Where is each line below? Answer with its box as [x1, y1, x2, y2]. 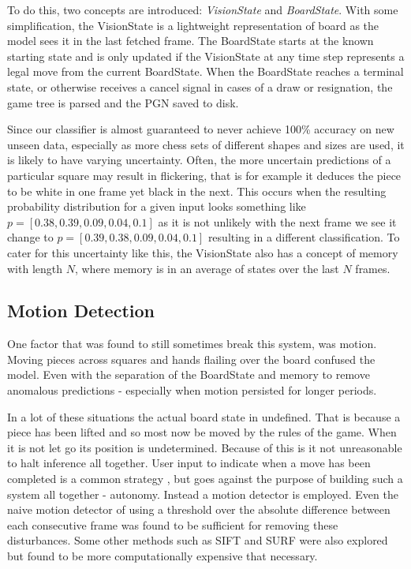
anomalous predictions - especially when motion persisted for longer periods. [7, 382, 377, 399]
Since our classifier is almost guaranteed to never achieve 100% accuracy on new [7, 121, 394, 137]
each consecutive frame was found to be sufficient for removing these [7, 516, 338, 533]
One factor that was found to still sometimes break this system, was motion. [7, 335, 377, 352]
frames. [355, 260, 390, 276]
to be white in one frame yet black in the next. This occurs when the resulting [7, 182, 387, 199]
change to [7, 229, 54, 245]
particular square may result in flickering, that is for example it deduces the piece [7, 167, 402, 183]
